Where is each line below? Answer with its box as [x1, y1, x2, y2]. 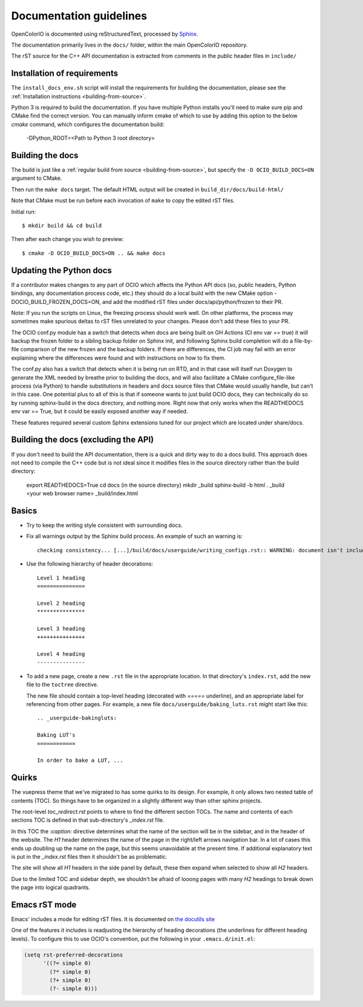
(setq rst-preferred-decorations [24, 951, 123, 958]
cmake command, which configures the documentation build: [11, 121, 165, 128]
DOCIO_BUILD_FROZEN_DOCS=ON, [11, 298, 101, 305]
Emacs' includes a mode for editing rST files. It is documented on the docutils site [11, 916, 215, 923]
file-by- [294, 337, 313, 345]
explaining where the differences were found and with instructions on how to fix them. [11, 354, 226, 362]
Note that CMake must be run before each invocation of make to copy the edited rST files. [11, 197, 235, 204]
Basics [11, 506, 38, 516]
